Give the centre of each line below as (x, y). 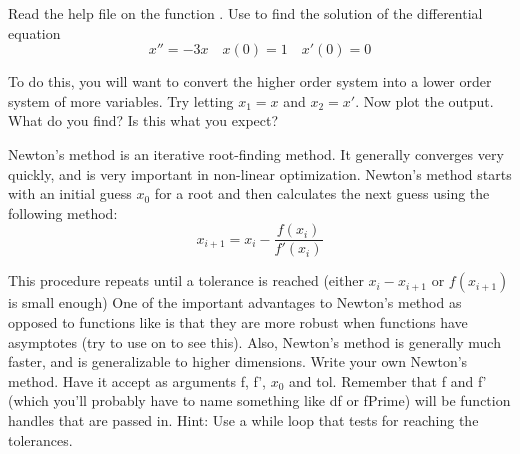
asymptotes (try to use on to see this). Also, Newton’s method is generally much (254, 341)
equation (34, 32)
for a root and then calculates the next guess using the (322, 193)
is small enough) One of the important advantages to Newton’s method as (235, 302)
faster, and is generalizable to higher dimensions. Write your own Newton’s (238, 361)
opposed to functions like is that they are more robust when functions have (238, 322)
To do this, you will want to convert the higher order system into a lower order (250, 81)
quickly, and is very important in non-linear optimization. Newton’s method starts (260, 173)
